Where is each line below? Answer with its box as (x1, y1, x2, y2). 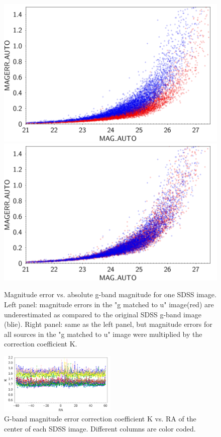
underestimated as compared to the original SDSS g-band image (4, 309, 201, 319)
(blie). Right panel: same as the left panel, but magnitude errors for (4, 319, 212, 329)
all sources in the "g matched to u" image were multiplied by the (4, 328, 202, 339)
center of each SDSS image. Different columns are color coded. (4, 423, 196, 433)
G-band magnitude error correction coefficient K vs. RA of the (4, 413, 196, 424)
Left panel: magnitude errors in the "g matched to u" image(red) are (4, 299, 214, 310)
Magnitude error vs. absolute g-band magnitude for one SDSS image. (4, 289, 216, 300)
